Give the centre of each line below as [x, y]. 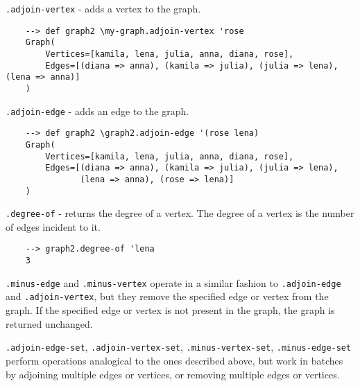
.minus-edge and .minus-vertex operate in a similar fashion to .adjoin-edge [173, 282]
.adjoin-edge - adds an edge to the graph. [97, 111]
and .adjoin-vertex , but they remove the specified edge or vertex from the [167, 296]
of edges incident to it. [53, 226]
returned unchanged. [49, 323]
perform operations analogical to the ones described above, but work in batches [174, 360]
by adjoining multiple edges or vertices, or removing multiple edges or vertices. [173, 374]
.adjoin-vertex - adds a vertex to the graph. [103, 8]
